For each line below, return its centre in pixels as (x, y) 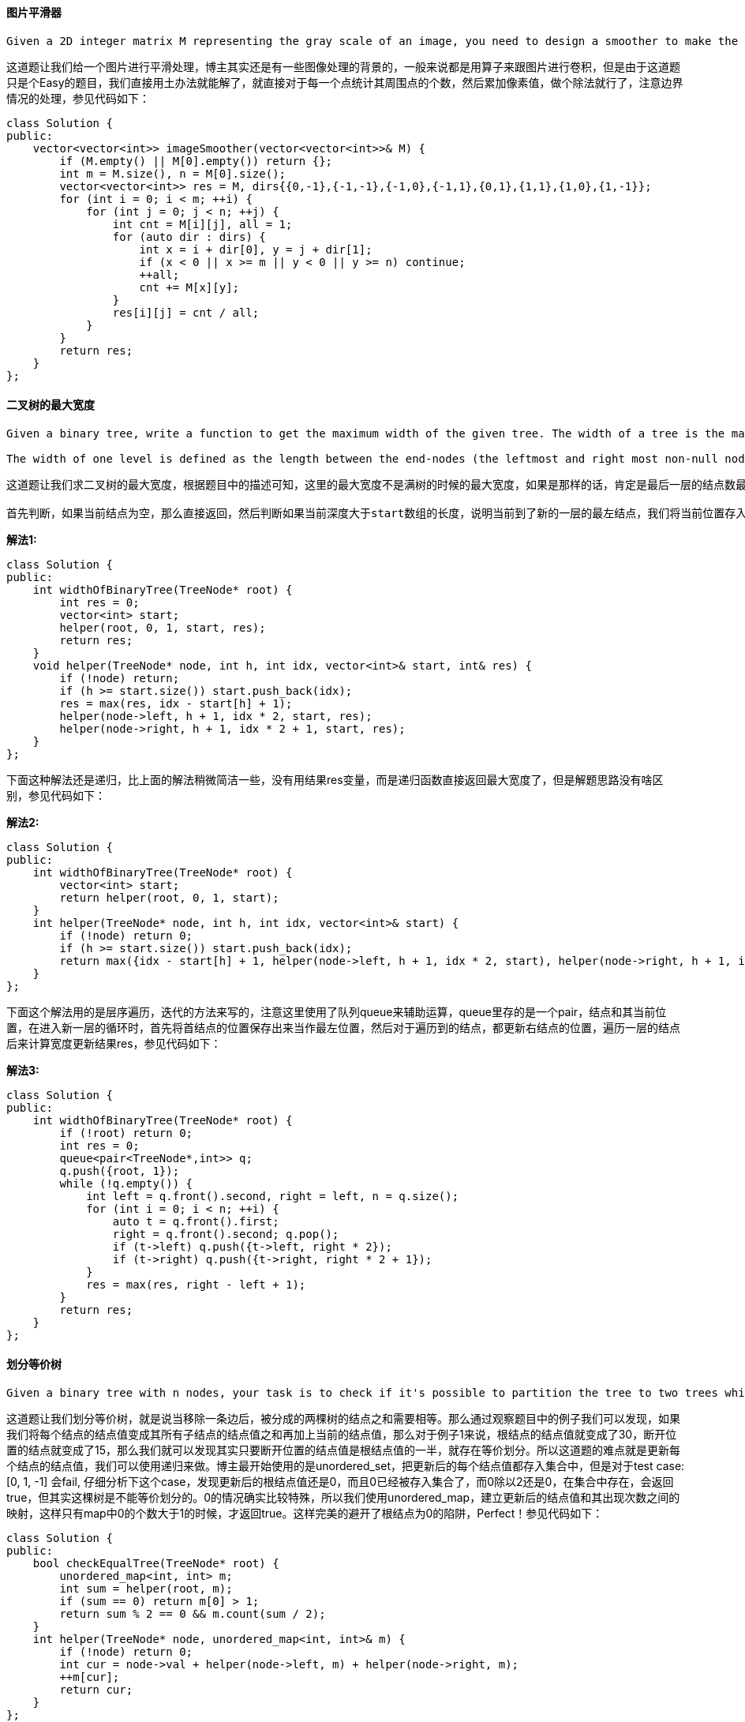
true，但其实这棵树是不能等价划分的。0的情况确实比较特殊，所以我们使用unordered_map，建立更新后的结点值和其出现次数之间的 (343, 1498)
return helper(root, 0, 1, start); (169, 897)
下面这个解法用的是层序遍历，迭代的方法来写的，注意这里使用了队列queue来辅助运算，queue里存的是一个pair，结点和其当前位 (337, 1011)
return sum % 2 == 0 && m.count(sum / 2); (193, 1614)
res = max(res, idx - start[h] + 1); (176, 703)
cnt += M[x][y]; (189, 287)
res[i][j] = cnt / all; (186, 312)
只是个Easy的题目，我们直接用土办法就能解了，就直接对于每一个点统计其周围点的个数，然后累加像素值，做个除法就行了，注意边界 (345, 82)
